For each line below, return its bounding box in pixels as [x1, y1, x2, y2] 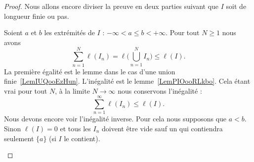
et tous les [60, 123, 91, 133]
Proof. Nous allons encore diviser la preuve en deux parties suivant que [4, 1, 219, 11]
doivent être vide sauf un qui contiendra [101, 123, 223, 133]
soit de [226, 1, 247, 11]
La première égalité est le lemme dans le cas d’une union [4, 66, 175, 76]
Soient [4, 27, 23, 38]
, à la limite [55, 85, 90, 96]
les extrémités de [44, 27, 95, 38]
